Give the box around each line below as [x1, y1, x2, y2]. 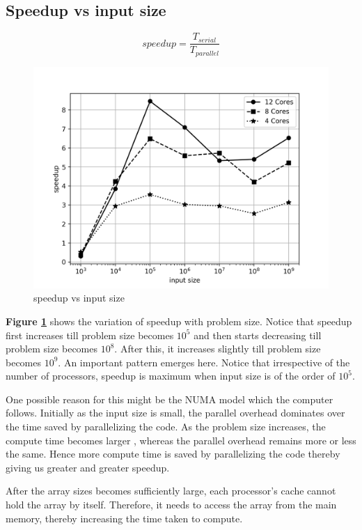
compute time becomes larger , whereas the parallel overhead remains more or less [6, 432, 356, 447]
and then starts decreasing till [194, 327, 322, 342]
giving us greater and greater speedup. [6, 460, 170, 474]
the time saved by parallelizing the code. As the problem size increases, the [6, 419, 326, 434]
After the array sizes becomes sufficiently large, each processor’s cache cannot [6, 483, 336, 498]
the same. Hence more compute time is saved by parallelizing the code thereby [6, 446, 340, 461]
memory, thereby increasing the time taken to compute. [6, 510, 243, 525]
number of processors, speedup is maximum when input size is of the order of [6, 368, 336, 383]
